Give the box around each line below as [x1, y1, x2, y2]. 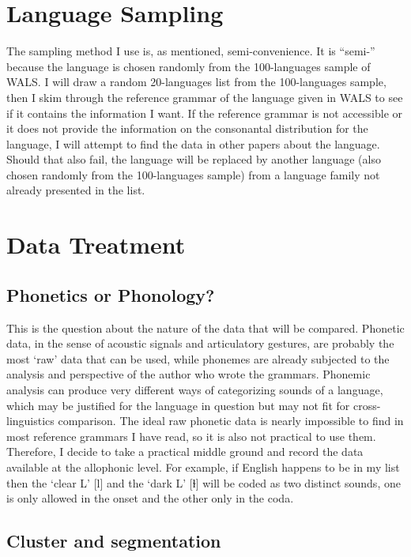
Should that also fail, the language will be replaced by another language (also [6, 151, 381, 167]
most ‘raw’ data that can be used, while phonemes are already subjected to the [6, 350, 390, 367]
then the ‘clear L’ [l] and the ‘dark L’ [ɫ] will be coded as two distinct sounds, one [6, 474, 401, 491]
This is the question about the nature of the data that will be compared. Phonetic [6, 319, 405, 336]
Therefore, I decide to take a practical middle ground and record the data [6, 443, 364, 460]
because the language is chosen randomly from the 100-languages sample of [6, 58, 371, 74]
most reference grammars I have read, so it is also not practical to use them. [6, 427, 376, 444]
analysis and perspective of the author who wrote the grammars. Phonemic [6, 366, 371, 382]
